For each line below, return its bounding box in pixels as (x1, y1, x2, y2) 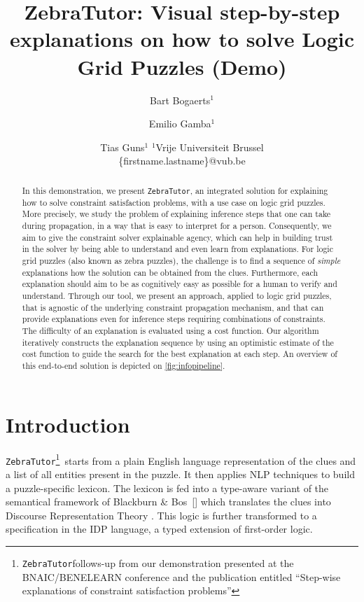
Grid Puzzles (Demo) (77, 52, 287, 80)
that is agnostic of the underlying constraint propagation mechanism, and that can (22, 301, 324, 313)
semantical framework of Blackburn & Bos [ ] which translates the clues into (6, 494, 331, 509)
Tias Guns (100, 139, 145, 154)
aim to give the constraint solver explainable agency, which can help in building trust (22, 231, 333, 243)
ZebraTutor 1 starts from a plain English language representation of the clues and (6, 451, 356, 468)
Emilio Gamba (148, 116, 211, 131)
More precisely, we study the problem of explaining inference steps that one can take (22, 208, 331, 220)
